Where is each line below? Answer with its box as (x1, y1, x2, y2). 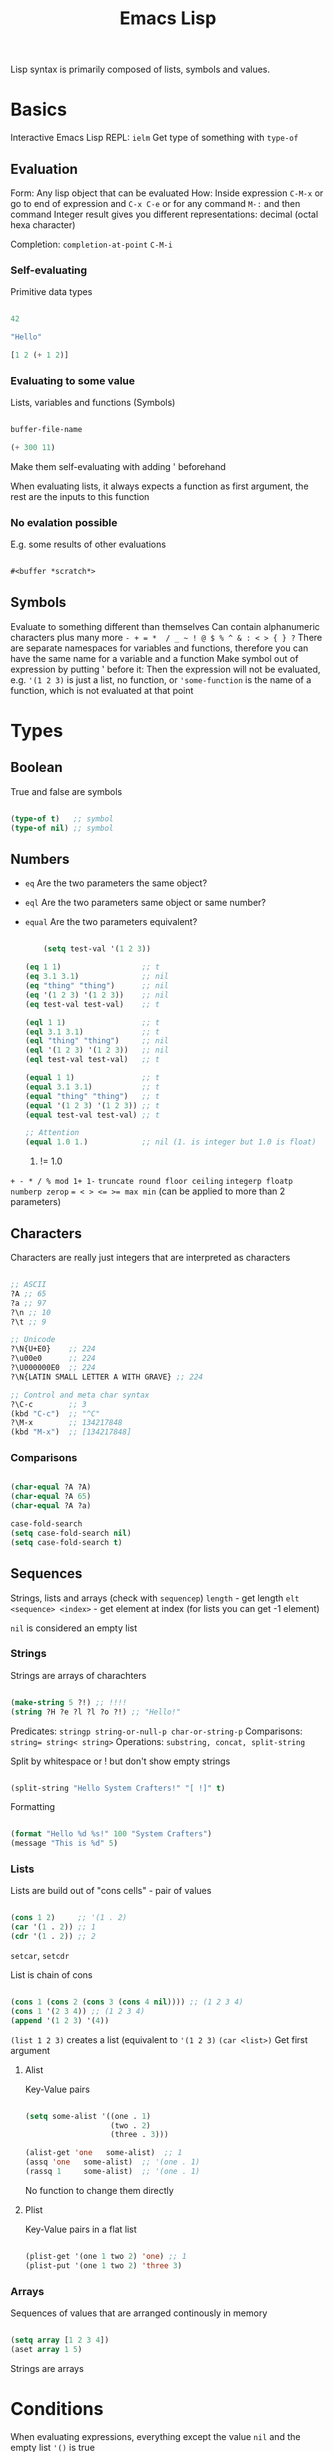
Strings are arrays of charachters (10, 1669, 147, 1681)
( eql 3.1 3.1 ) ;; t (24, 1027, 160, 1037)
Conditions (10, 2397, 104, 2420)
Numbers (10, 851, 70, 868)
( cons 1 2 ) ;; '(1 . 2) (10, 1913, 128, 1923)
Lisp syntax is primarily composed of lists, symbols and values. (10, 63, 271, 76)
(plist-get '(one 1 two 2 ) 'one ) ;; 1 (24, 2251, 187, 2261)
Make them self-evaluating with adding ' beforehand (10, 460, 227, 472)
